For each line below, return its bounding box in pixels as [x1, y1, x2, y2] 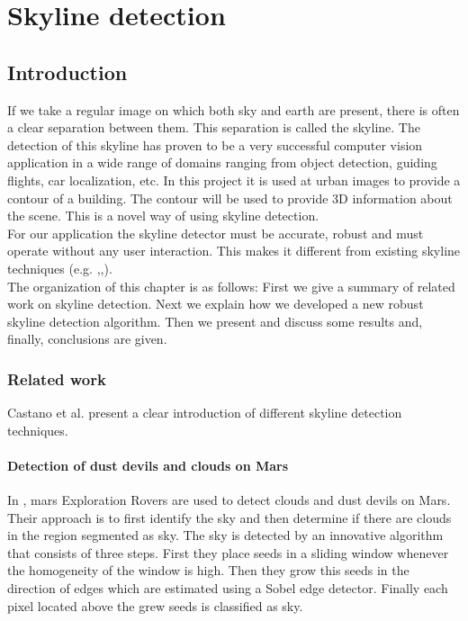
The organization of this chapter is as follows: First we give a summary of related [7, 276, 455, 295]
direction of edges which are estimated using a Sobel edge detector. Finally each [7, 579, 448, 598]
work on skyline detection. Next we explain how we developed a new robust [7, 294, 424, 313]
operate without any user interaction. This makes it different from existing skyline [7, 241, 461, 260]
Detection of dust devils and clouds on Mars [7, 455, 289, 474]
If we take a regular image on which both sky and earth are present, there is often [7, 100, 460, 119]
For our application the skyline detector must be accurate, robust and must [7, 223, 424, 242]
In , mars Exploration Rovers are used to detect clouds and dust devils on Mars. [7, 490, 451, 509]
